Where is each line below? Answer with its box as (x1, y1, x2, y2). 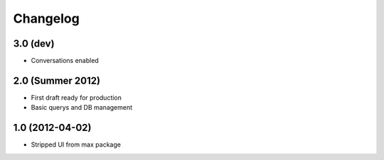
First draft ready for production (31, 93, 122, 102)
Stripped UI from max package (31, 140, 121, 149)
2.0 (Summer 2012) (13, 74, 101, 86)
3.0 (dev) (13, 38, 55, 50)
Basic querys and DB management (31, 103, 133, 112)
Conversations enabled (31, 57, 99, 65)
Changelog (13, 11, 80, 26)
